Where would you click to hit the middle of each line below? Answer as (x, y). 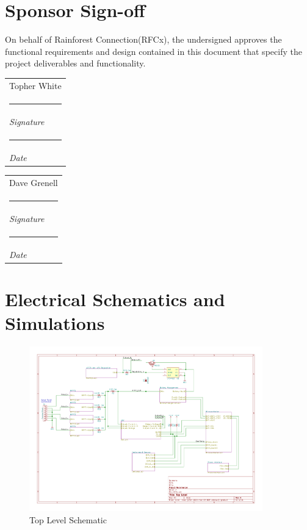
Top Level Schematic (68, 519)
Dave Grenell (34, 182)
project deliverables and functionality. (75, 63)
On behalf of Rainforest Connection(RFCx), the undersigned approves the (143, 39)
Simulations (55, 323)
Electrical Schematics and (115, 299)
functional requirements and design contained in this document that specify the (153, 51)
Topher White (35, 85)
